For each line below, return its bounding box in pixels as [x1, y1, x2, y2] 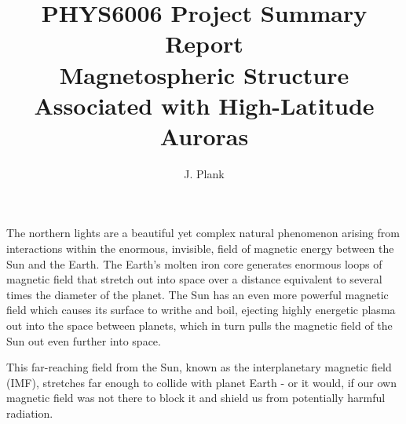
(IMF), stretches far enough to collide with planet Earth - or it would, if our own [6, 374, 397, 390]
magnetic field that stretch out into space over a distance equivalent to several [6, 271, 382, 287]
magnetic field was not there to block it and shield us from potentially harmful [6, 389, 386, 406]
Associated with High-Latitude [34, 89, 375, 121]
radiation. [6, 405, 53, 421]
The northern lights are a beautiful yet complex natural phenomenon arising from [6, 225, 400, 241]
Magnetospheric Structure [59, 58, 349, 90]
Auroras [159, 119, 249, 152]
